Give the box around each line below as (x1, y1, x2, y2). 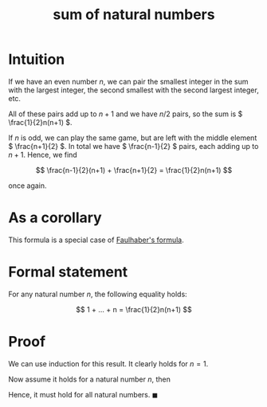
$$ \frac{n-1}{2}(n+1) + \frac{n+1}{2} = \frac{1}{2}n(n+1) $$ (35, 165, 233, 174)
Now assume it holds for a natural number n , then (8, 374, 171, 384)
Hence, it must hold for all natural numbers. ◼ (8, 389, 159, 399)
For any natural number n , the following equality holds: (8, 289, 187, 299)
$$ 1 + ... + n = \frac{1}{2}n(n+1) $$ (75, 304, 193, 314)
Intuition (8, 50, 65, 68)
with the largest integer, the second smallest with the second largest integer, (8, 85, 259, 95)
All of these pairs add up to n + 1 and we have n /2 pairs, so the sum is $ (8, 109, 243, 119)
